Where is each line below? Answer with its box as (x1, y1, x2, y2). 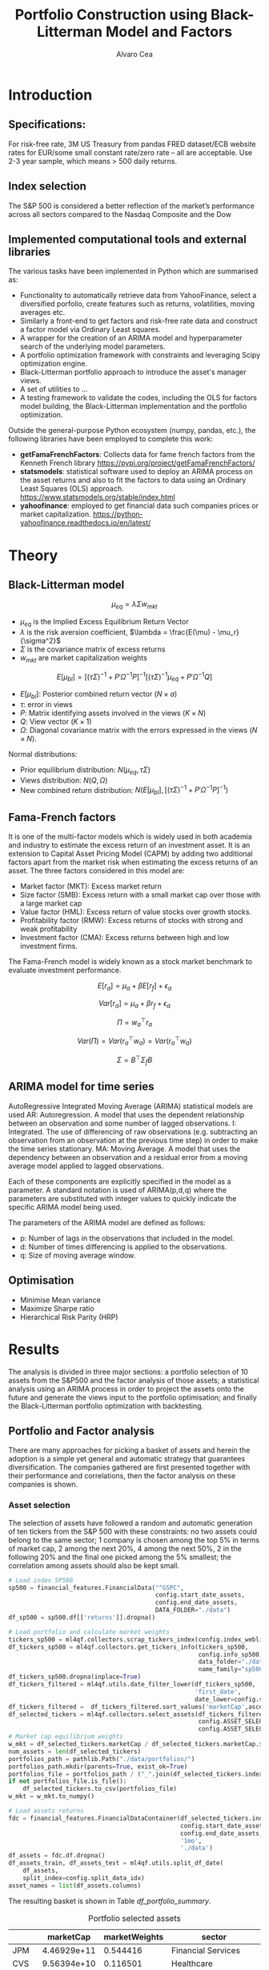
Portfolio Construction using (14, 6, 208, 24)
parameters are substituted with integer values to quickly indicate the (8, 1193, 237, 1203)
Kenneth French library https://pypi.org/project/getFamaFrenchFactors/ (19, 458, 255, 468)
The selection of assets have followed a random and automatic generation (8, 1518, 253, 1527)
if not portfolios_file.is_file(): (8, 1777, 127, 1785)
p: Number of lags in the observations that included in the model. (19, 1233, 235, 1243)
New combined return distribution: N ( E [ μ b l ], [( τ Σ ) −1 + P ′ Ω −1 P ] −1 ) (19, 783, 229, 797)
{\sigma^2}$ (19, 636, 62, 645)
